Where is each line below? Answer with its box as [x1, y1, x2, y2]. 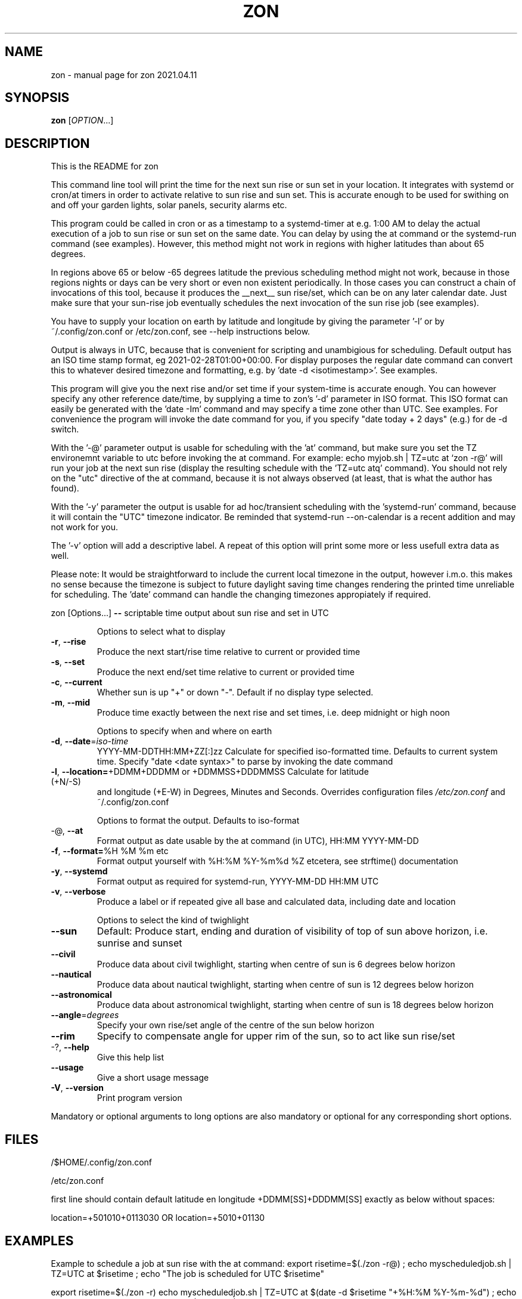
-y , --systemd [51, 866, 108, 877]
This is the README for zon [51, 161, 159, 172]
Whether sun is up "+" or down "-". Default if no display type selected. [97, 687, 374, 698]
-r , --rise [51, 636, 86, 647]
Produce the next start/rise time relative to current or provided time [97, 647, 361, 657]
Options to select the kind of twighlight [97, 915, 249, 926]
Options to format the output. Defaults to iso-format [97, 815, 300, 826]
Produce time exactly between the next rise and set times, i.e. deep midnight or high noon [97, 707, 450, 718]
